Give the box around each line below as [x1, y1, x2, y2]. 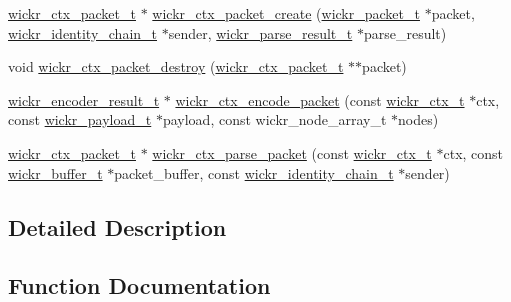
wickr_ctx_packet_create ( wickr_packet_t [152, 3, 420, 23]
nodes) [398, 109, 439, 130]
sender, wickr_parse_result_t [168, 22, 353, 43]
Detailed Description [8, 211, 227, 242]
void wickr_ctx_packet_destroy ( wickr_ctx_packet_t [8, 56, 344, 77]
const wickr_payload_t [8, 109, 152, 130]
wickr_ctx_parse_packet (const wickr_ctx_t [152, 142, 432, 163]
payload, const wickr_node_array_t [162, 109, 387, 130]
